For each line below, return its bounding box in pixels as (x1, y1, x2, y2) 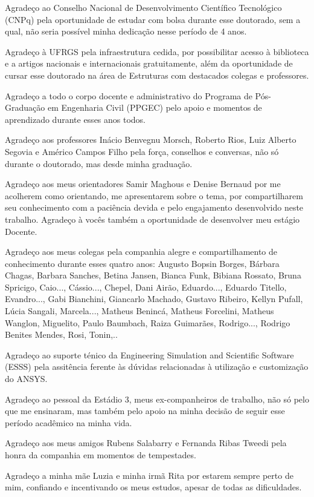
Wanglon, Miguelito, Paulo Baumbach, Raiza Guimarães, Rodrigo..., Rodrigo (5, 316, 290, 329)
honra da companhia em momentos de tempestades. (5, 449, 196, 461)
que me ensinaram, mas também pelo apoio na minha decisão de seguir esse (5, 404, 285, 417)
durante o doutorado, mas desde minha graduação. (5, 157, 193, 170)
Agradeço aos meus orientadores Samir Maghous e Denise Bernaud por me (5, 177, 281, 190)
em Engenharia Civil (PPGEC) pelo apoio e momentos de (47, 101, 262, 114)
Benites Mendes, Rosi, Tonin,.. (5, 328, 118, 341)
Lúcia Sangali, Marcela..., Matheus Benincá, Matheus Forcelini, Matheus (5, 304, 274, 317)
